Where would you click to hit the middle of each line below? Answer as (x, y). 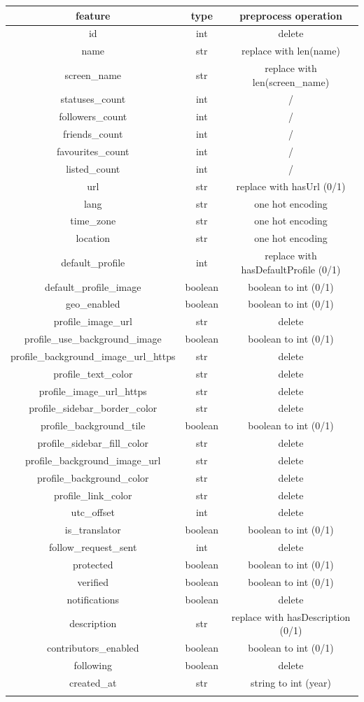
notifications (93, 599)
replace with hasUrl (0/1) (291, 186)
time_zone (93, 221)
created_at (93, 682)
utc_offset (93, 512)
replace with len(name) (291, 51)
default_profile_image (93, 286)
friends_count (93, 134)
